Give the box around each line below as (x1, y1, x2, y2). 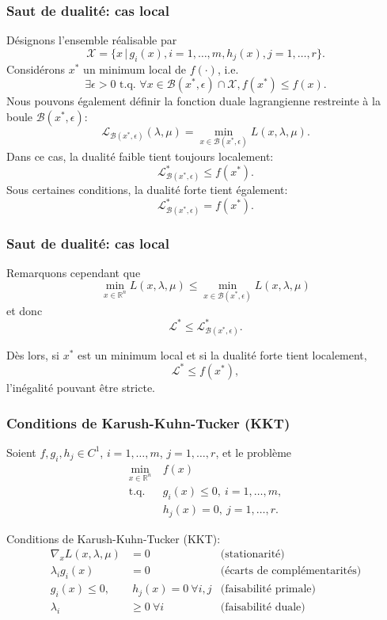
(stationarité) (220, 549, 285, 561)
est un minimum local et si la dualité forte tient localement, (77, 346, 367, 363)
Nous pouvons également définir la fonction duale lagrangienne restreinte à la (6, 93, 381, 109)
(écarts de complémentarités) (220, 565, 362, 577)
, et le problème (215, 443, 292, 460)
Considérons (6, 60, 66, 77)
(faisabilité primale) (220, 584, 317, 595)
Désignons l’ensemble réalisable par (6, 32, 177, 48)
